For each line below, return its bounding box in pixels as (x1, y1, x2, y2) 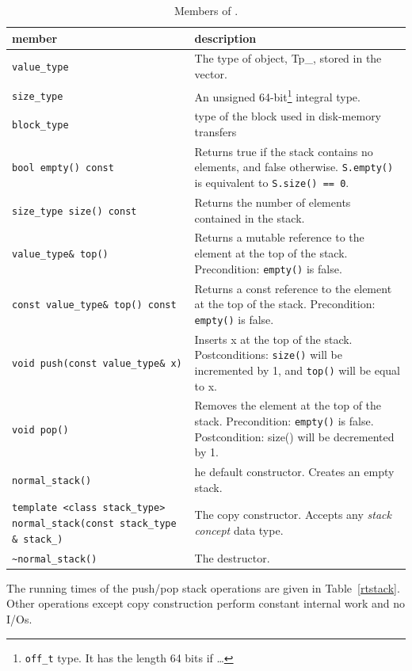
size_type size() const (12, 205, 137, 217)
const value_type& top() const (12, 299, 177, 311)
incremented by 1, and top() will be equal (194, 361, 401, 378)
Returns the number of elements (194, 193, 351, 210)
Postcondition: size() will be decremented (194, 428, 395, 444)
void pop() (12, 424, 69, 436)
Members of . (174, 2, 238, 18)
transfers (194, 123, 237, 139)
